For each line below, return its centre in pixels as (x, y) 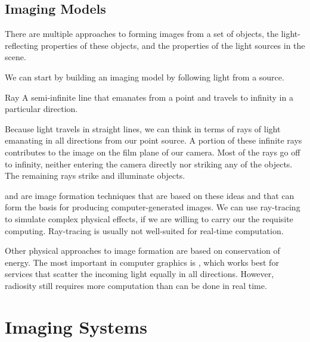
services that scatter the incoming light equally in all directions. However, (139, 274)
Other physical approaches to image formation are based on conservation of (142, 251)
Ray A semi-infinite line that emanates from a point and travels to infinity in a (149, 97)
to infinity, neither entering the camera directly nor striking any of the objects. (149, 164)
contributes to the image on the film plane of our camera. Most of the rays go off (153, 152)
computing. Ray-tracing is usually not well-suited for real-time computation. (144, 230)
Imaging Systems (76, 326)
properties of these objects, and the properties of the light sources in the (173, 45)
